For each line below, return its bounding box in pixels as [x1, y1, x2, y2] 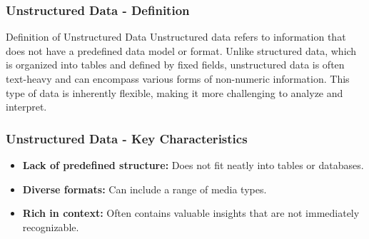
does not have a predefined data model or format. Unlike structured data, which [6, 43, 357, 58]
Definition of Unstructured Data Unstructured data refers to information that [6, 29, 346, 44]
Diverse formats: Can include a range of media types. [22, 181, 267, 196]
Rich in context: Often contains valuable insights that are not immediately [22, 205, 360, 220]
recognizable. [22, 219, 79, 234]
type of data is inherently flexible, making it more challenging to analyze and [6, 85, 343, 100]
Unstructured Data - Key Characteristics [6, 129, 248, 147]
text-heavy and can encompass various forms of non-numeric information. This [6, 71, 350, 86]
